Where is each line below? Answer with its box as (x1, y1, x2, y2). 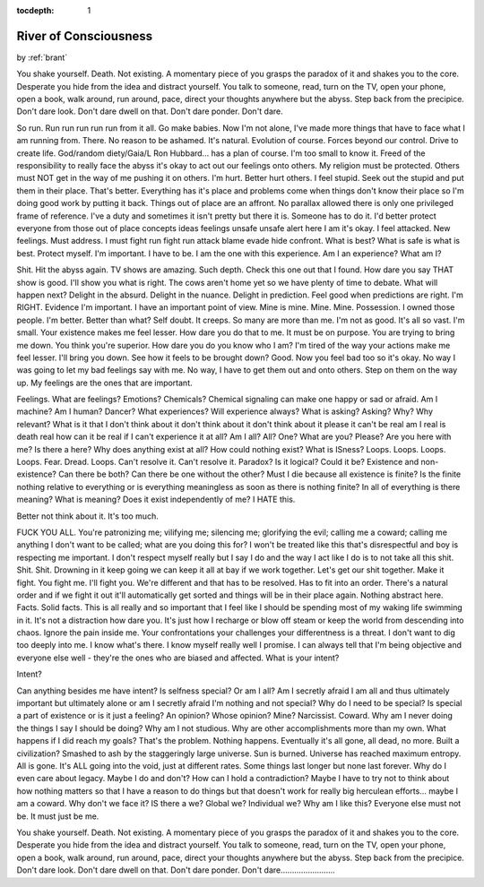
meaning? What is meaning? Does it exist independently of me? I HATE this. (16, 494, 296, 505)
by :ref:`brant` (16, 52, 68, 63)
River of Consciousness (16, 28, 153, 44)
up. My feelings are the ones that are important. (16, 377, 193, 388)
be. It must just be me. (16, 811, 99, 822)
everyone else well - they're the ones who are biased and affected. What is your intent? (16, 652, 340, 663)
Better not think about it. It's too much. (16, 511, 159, 521)
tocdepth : (16, 5, 55, 15)
